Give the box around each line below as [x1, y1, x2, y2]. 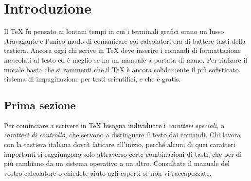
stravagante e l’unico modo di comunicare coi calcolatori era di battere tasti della [4, 35, 246, 46]
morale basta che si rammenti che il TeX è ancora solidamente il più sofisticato [4, 64, 239, 74]
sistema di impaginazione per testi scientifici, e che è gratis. [4, 74, 181, 84]
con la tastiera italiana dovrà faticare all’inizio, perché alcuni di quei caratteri [4, 139, 235, 149]
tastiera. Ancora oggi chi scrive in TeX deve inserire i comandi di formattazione [4, 45, 241, 55]
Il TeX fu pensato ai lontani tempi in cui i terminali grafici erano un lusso [4, 26, 224, 36]
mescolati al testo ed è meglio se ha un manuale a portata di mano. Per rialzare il [4, 54, 248, 65]
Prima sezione [4, 98, 76, 113]
